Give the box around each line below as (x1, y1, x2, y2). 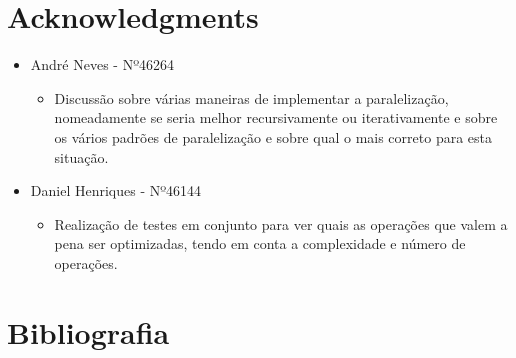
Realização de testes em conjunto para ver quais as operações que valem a (54, 213, 508, 234)
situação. (54, 146, 109, 167)
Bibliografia (7, 311, 170, 352)
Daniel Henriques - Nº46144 (30, 180, 202, 201)
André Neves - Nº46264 (30, 54, 175, 75)
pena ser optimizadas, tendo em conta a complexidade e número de (54, 233, 466, 254)
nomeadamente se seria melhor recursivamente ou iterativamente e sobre (54, 107, 498, 128)
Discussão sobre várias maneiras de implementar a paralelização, (54, 87, 449, 108)
